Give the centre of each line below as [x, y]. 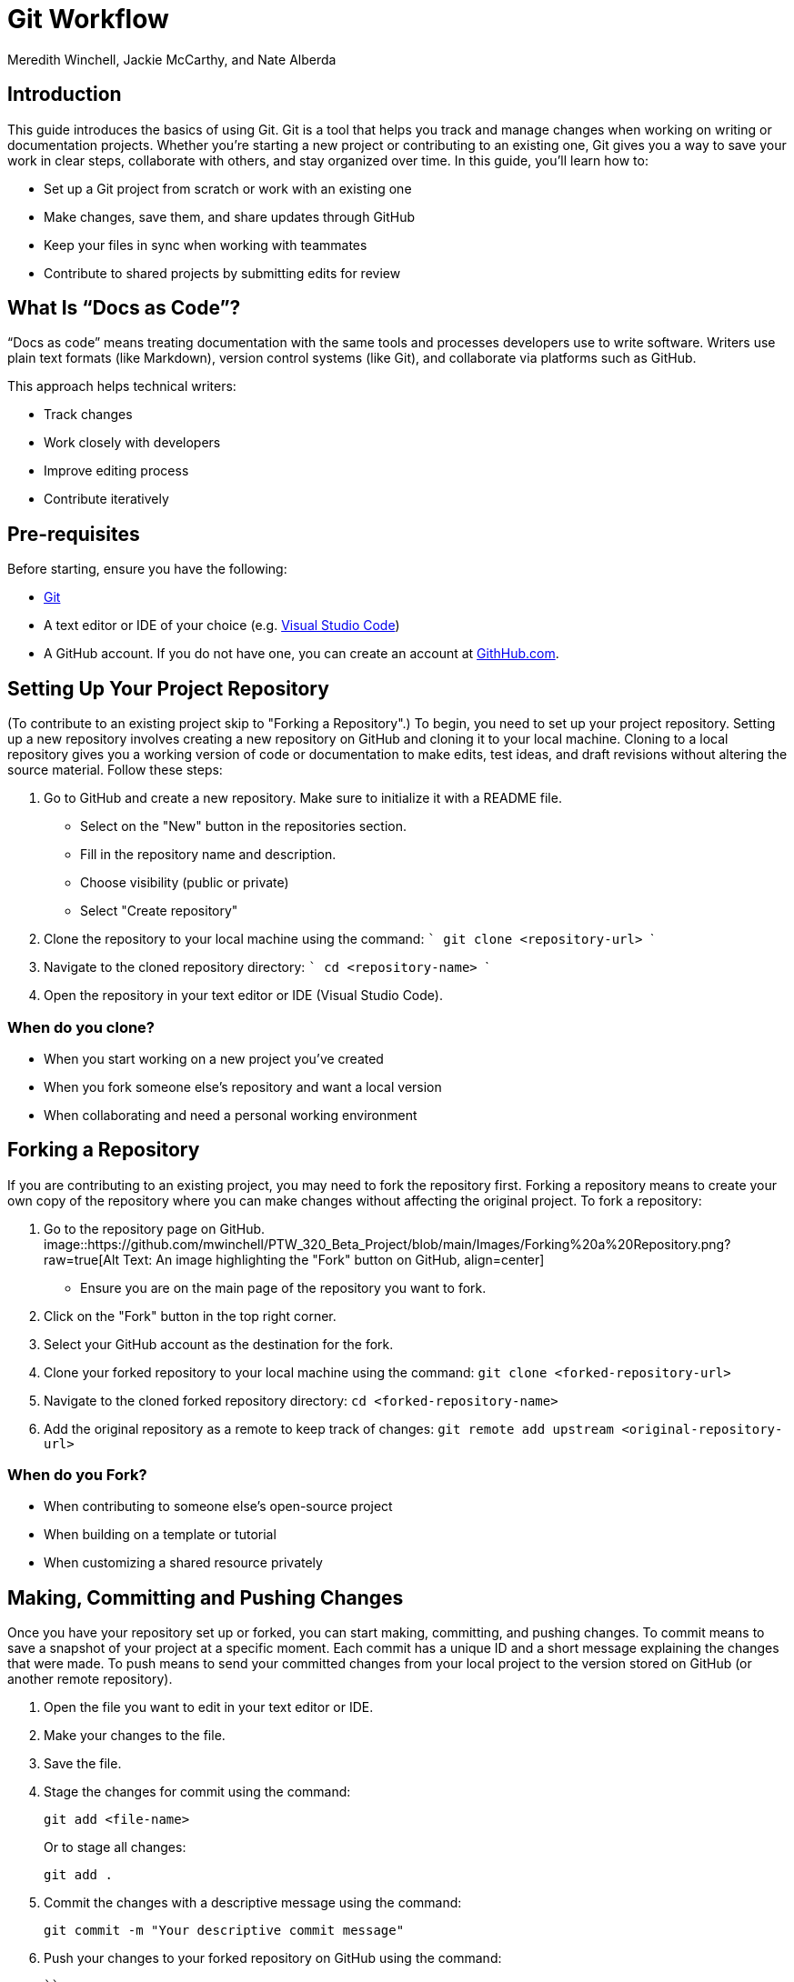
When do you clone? [81, 1027]
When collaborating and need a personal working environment [231, 1115]
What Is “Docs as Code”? [124, 308]
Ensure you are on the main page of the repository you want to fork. [283, 1287]
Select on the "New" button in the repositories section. [243, 826]
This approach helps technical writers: [122, 386]
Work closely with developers [132, 443]
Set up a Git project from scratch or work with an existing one [228, 188]
